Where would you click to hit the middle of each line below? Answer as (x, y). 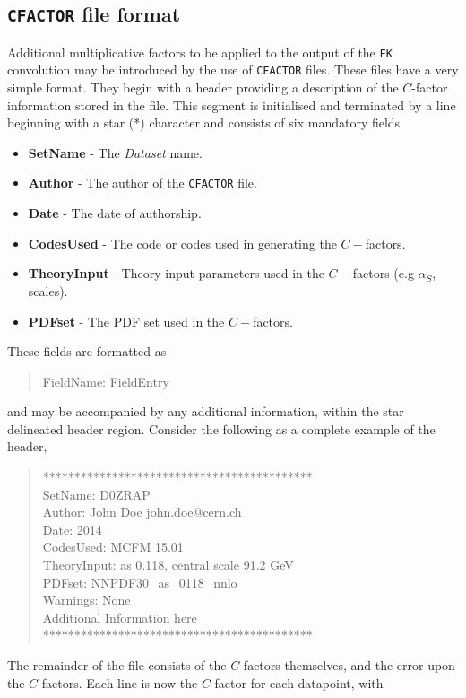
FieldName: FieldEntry (106, 381)
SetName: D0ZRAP (96, 494)
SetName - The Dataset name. (115, 152)
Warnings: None (86, 600)
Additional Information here (120, 617)
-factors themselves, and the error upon (347, 665)
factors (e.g (383, 273)
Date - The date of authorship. (115, 213)
